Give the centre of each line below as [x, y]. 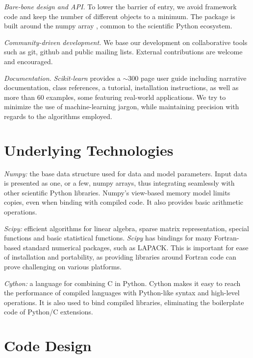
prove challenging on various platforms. [63, 266]
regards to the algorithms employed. [58, 116]
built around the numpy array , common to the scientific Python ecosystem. [118, 26]
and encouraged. [28, 61]
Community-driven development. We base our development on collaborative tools [126, 42]
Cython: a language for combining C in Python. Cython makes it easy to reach [122, 283]
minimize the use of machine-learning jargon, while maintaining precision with [122, 107]
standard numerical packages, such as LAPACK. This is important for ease [136, 247]
